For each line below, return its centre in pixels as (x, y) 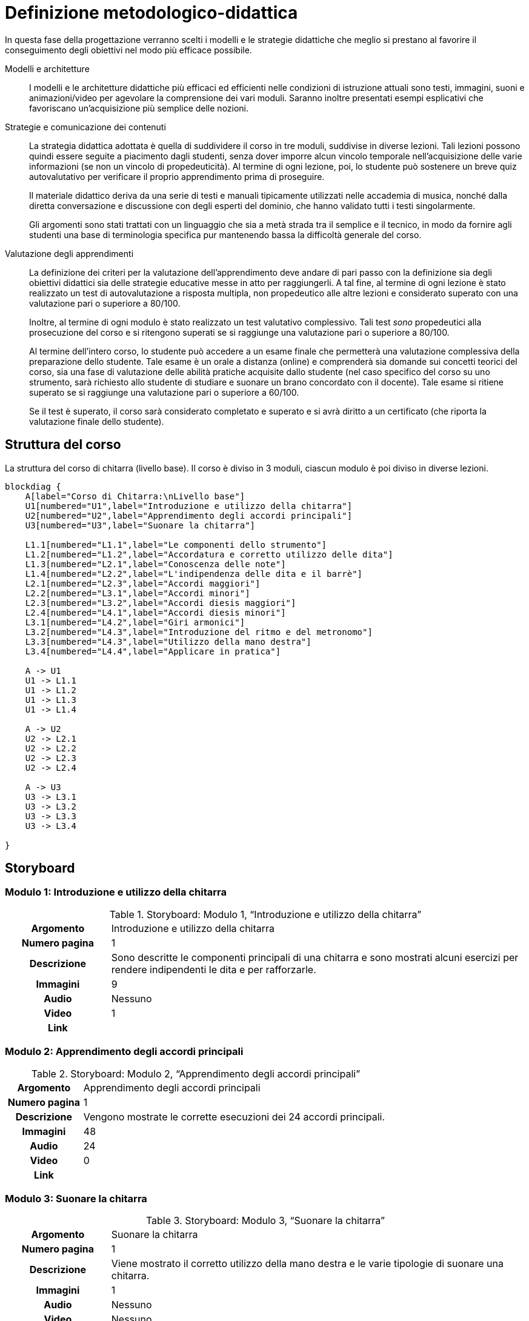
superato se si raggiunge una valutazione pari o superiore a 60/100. (164, 392)
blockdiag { (33, 486)
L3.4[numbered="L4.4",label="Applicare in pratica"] (153, 651)
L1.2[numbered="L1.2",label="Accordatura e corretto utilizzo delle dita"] (209, 554)
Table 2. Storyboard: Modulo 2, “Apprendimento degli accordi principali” (196, 1073)
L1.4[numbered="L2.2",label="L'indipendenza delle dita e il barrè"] (194, 574)
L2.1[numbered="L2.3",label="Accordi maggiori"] (143, 583)
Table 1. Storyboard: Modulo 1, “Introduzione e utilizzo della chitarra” (265, 914)
